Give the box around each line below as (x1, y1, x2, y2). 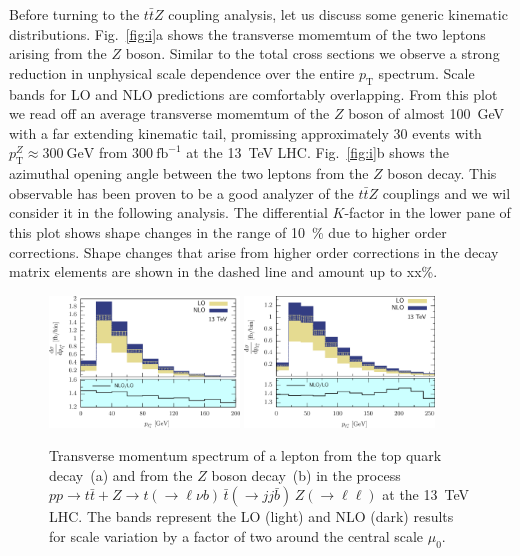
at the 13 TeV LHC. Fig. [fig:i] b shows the (186, 142, 449, 163)
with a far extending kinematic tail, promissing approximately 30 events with (9, 122, 482, 143)
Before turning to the (9, 4, 140, 24)
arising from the (9, 43, 107, 64)
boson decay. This (387, 163, 497, 184)
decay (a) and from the (49, 464, 193, 485)
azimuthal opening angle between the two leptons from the (9, 163, 369, 184)
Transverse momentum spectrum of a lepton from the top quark (49, 445, 442, 466)
